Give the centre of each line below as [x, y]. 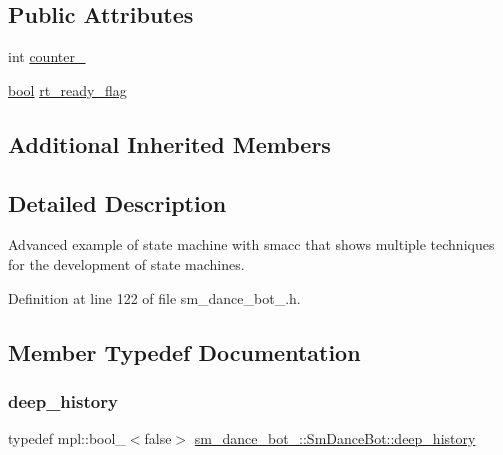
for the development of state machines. [126, 263]
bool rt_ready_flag [67, 89]
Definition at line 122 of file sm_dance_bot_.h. [154, 297]
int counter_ [47, 56]
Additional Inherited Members [169, 143]
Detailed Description [117, 202]
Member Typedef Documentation [184, 351]
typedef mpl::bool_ [67, 438]
